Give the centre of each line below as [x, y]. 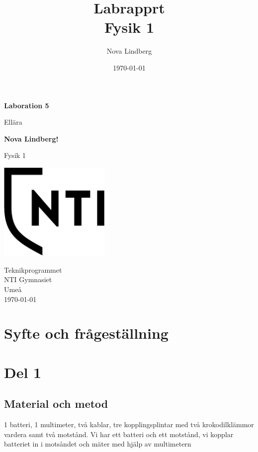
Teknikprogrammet [33, 269]
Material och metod [56, 404]
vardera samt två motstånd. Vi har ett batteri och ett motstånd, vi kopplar [119, 434]
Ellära [13, 122]
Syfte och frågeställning [86, 333]
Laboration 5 [27, 105]
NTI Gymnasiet [28, 279]
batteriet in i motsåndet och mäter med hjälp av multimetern [98, 444]
